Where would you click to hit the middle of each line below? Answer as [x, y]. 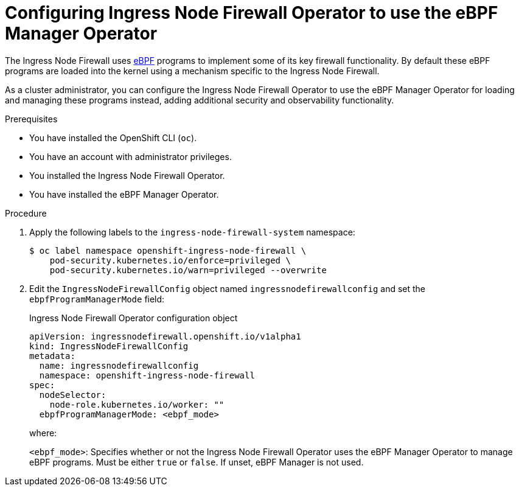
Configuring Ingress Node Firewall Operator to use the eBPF [252, 13]
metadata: [52, 356]
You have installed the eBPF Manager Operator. [124, 194]
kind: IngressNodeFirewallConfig [109, 346]
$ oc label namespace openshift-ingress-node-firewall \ [168, 250]
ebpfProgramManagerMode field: [97, 299]
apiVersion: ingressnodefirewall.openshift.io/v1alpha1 [165, 336]
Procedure [26, 213]
